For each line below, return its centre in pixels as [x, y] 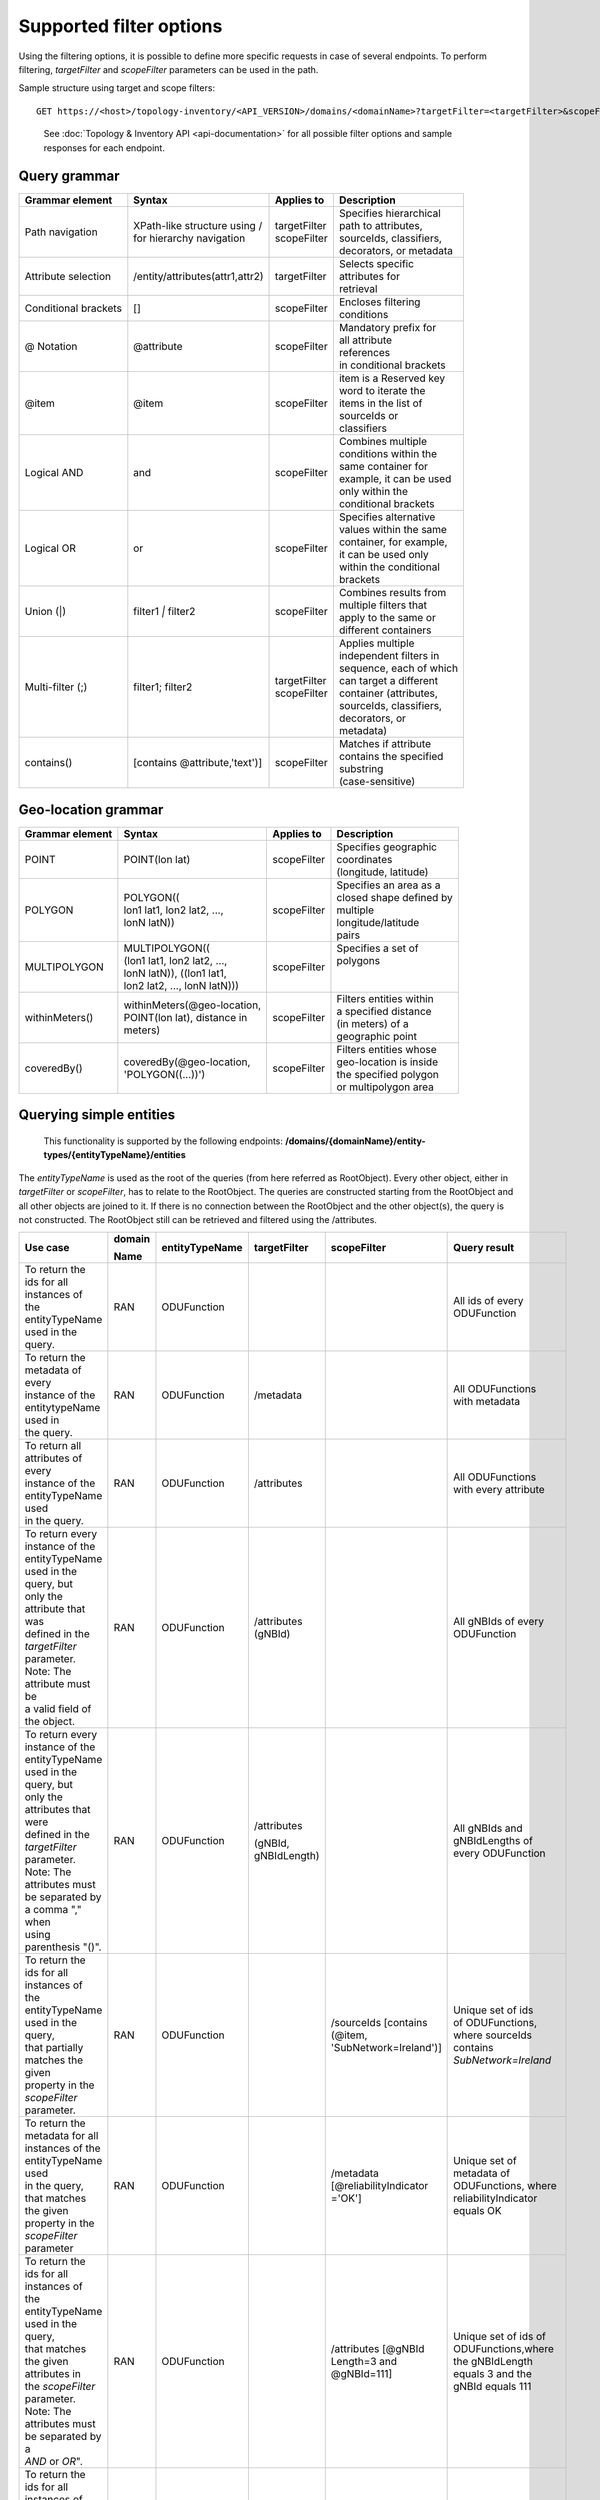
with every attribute [499, 1490]
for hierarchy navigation [189, 238]
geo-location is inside [387, 1062]
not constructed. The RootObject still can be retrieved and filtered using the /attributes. [197, 1219]
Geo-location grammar [91, 809]
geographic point [376, 1036]
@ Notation [51, 347]
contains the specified [391, 757]
